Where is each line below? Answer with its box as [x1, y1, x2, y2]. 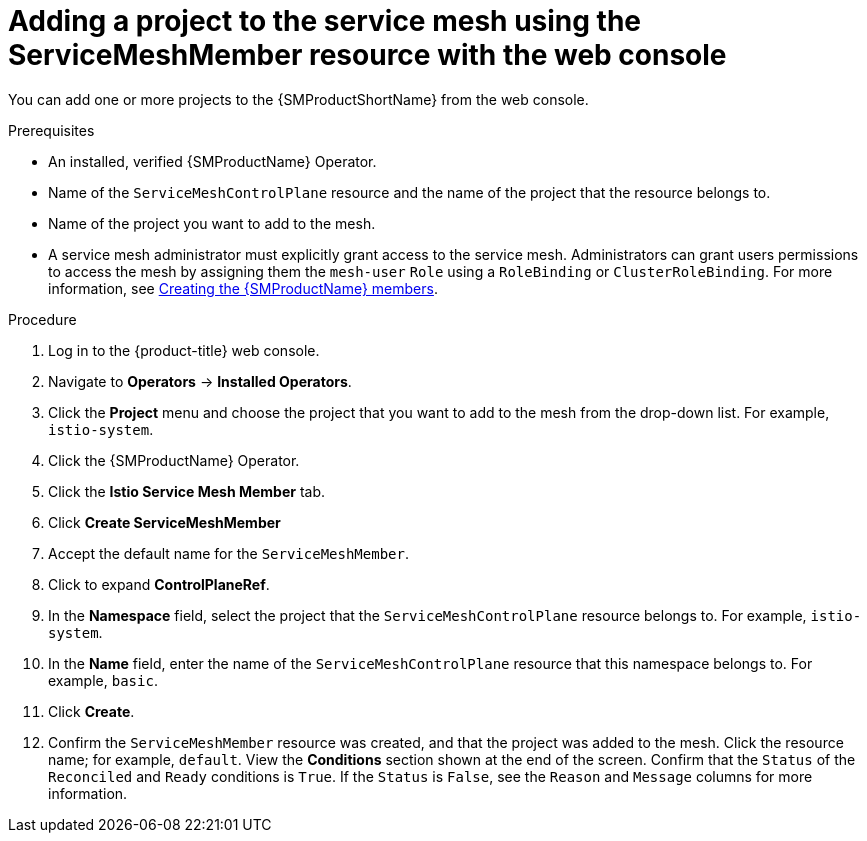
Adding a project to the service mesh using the [8, 4, 642, 38]
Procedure [8, 310, 77, 328]
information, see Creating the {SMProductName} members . [48, 279, 438, 297]
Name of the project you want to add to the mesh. [48, 214, 376, 232]
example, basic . [48, 671, 158, 689]
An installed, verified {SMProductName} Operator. [48, 152, 377, 170]
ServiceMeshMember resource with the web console [8, 38, 727, 72]
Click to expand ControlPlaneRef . [48, 575, 270, 593]
